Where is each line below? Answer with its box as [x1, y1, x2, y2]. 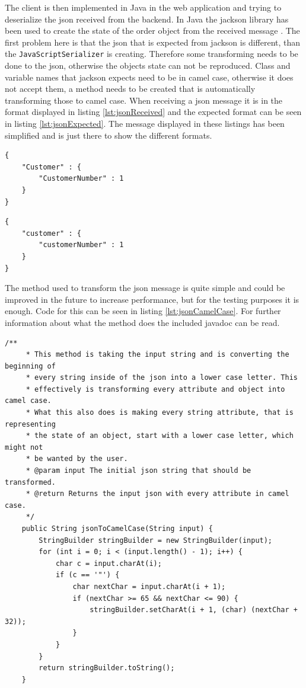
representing [5, 420, 56, 428]
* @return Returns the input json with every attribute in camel [26, 489, 289, 498]
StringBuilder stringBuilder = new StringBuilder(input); [39, 536, 273, 545]
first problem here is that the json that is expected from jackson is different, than [5, 36, 301, 48]
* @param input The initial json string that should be [26, 466, 251, 475]
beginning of [5, 361, 56, 370]
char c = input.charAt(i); [55, 559, 162, 568]
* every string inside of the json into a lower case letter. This [26, 373, 298, 382]
